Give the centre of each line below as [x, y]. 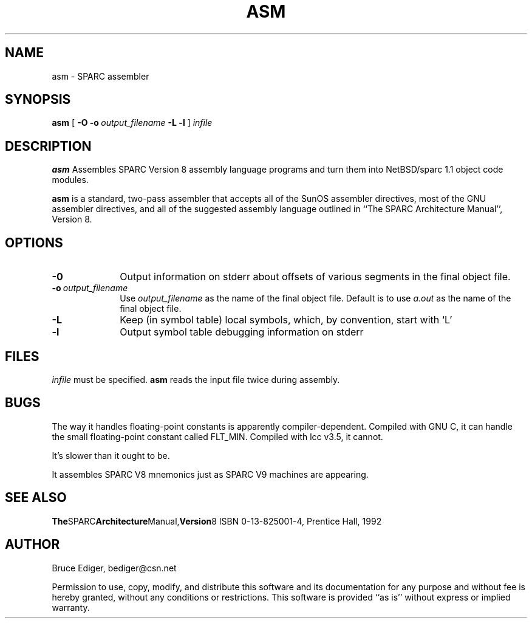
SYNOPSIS [38, 100]
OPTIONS [34, 243]
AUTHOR [32, 545]
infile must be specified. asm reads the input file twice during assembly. [196, 379]
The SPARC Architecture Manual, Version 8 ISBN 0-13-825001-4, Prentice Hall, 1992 [217, 521]
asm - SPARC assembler [101, 76]
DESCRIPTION [48, 146]
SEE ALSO [36, 498]
